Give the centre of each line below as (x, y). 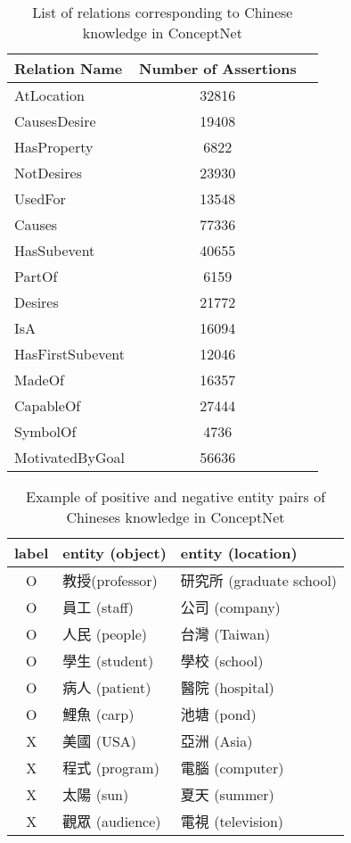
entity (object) (114, 553)
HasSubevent (55, 250)
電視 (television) (232, 821)
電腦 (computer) (232, 768)
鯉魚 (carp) (98, 714)
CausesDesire (55, 121)
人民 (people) (105, 634)
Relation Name (69, 68)
